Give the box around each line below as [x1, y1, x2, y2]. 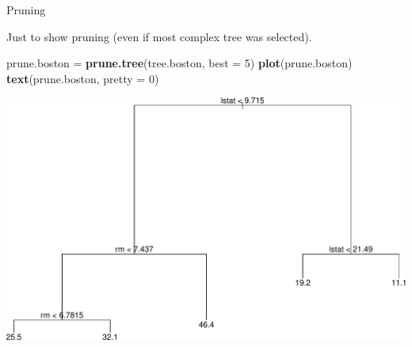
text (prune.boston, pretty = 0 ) [6, 70, 159, 86]
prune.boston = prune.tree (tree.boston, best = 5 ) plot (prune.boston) [6, 55, 353, 71]
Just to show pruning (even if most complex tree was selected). [6, 28, 312, 44]
